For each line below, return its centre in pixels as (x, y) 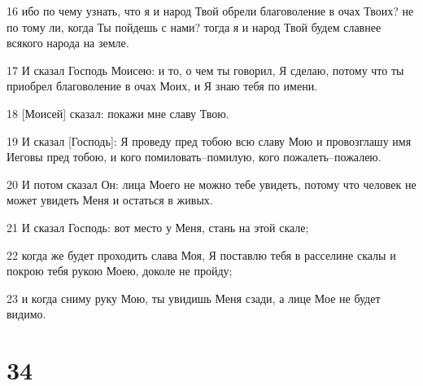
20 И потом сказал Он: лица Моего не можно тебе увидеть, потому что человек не (211, 184)
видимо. (26, 314)
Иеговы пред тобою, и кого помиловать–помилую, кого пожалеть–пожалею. (194, 157)
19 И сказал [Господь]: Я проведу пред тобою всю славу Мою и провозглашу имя (209, 140)
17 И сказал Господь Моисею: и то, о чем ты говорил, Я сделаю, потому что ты (205, 70)
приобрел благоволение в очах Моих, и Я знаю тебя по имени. (162, 86)
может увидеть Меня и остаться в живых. (110, 200)
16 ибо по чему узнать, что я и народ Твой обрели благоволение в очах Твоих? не (210, 11)
